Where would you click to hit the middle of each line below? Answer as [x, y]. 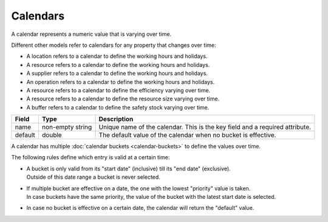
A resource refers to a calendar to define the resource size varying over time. [123, 99]
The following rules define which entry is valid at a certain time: [91, 158]
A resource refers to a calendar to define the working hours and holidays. [118, 64]
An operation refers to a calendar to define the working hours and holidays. [121, 82]
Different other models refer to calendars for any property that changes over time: [114, 45]
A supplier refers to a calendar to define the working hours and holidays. [117, 74]
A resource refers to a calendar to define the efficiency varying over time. [118, 90]
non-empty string [67, 127]
